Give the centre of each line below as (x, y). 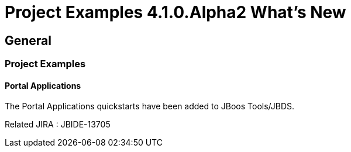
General (28, 40)
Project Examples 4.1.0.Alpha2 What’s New (175, 12)
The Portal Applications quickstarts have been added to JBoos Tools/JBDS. (150, 106)
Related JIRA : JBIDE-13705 (58, 125)
